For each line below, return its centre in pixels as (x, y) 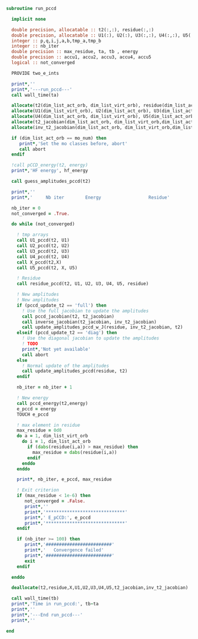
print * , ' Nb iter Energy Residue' (90, 197)
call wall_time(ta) (35, 95)
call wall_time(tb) (35, 598)
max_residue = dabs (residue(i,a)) (75, 452)
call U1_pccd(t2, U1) (43, 241)
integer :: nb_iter (35, 46)
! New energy (33, 398)
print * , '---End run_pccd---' (47, 615)
